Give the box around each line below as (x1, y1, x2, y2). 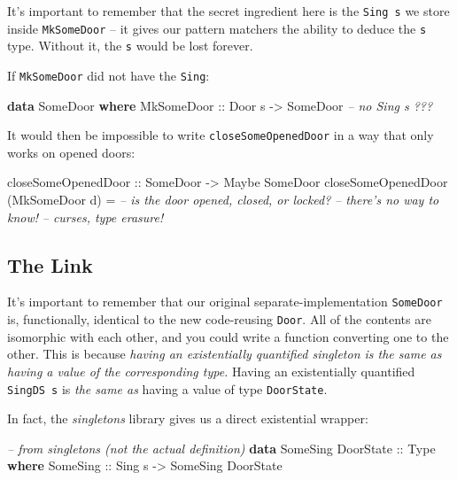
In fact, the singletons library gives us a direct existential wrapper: (7, 409, 368, 428)
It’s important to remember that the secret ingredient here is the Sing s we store (7, 2, 450, 19)
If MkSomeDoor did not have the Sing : (7, 66, 210, 84)
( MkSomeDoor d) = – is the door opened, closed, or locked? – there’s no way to (7, 190, 439, 209)
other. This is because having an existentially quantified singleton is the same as (7, 345, 442, 363)
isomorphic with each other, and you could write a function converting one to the (7, 327, 449, 345)
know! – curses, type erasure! (7, 207, 164, 226)
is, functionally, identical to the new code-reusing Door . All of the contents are (7, 310, 431, 329)
